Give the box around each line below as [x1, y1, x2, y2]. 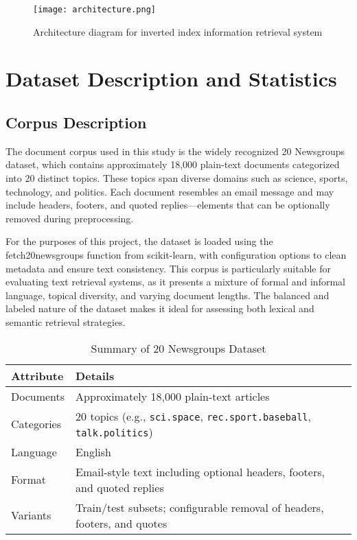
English [76, 443, 111, 460]
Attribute [11, 367, 64, 384]
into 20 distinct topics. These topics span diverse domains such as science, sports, [5, 171, 348, 185]
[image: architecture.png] [33, 5, 156, 14]
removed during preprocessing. [5, 211, 134, 225]
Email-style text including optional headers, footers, [76, 463, 325, 480]
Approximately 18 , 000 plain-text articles [76, 388, 270, 404]
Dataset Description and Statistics [5, 64, 337, 93]
